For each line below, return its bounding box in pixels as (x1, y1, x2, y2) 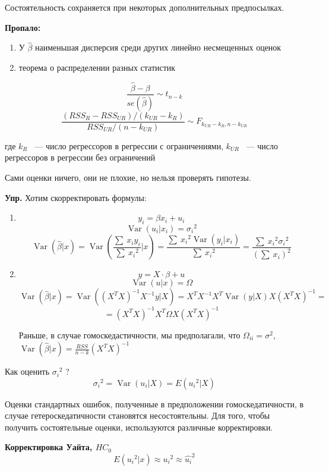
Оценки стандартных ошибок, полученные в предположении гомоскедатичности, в (5, 397, 304, 410)
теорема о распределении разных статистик (18, 61, 176, 73)
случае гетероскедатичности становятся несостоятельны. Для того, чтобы (5, 409, 270, 422)
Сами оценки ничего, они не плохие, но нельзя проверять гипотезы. (5, 171, 251, 183)
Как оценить (5, 365, 50, 378)
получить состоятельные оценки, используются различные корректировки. (5, 420, 273, 433)
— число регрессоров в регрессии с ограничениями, (34, 139, 224, 152)
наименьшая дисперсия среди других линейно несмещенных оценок (34, 41, 281, 54)
